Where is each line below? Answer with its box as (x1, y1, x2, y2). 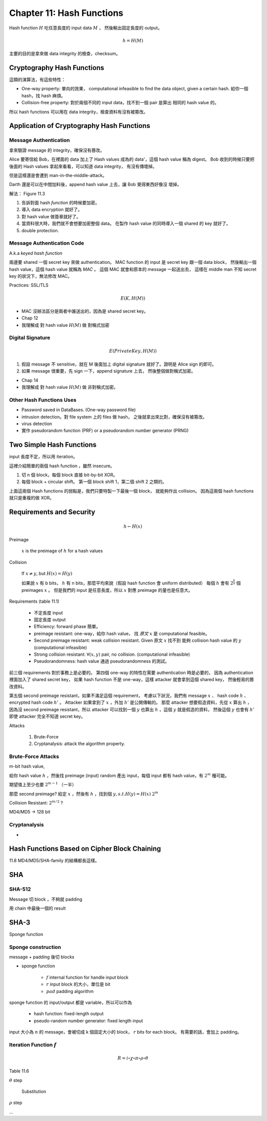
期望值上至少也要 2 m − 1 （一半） (9, 781, 77, 788)
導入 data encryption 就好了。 (21, 206, 83, 213)
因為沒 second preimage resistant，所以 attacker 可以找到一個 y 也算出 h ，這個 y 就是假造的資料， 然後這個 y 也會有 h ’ (9, 706, 255, 712)
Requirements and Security (9, 508, 95, 516)
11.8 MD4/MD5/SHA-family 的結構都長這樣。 (9, 858, 100, 864)
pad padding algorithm (46, 988, 94, 994)
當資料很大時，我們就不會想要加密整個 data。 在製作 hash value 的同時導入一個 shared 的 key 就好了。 (21, 221, 231, 227)
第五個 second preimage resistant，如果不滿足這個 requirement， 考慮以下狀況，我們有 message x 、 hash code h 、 (9, 692, 249, 698)
